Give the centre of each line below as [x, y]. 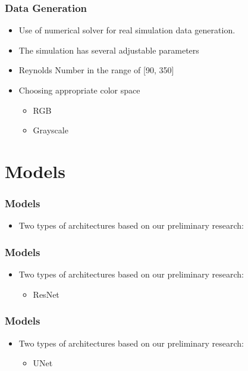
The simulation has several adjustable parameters [109, 50]
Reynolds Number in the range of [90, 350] [96, 70]
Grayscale [51, 130]
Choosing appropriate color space [79, 90]
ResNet [46, 294]
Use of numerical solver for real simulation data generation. [127, 30]
